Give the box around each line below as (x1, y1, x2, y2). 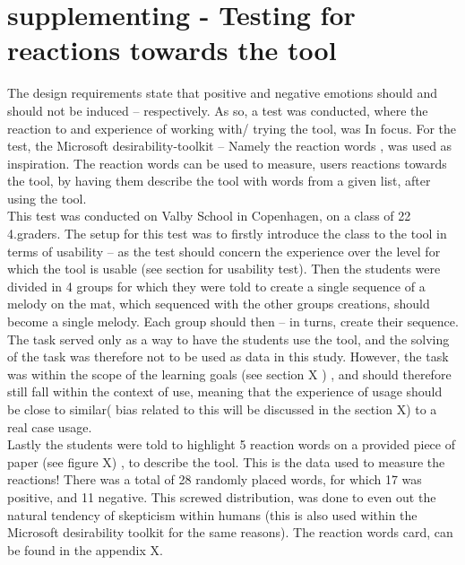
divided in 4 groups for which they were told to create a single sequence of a (7, 276, 426, 295)
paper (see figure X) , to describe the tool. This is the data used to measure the (7, 452, 445, 471)
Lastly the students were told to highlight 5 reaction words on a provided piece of (7, 435, 455, 454)
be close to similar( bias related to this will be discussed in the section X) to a (7, 400, 437, 418)
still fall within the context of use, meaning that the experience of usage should (7, 382, 443, 401)
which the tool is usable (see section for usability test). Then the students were (7, 259, 441, 278)
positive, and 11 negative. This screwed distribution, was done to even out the (7, 487, 436, 506)
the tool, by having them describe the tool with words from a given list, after (7, 171, 431, 190)
